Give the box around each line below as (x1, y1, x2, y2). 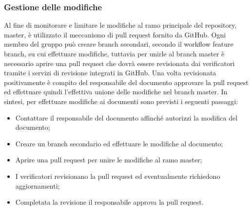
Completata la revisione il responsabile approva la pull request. (15, 197, 204, 207)
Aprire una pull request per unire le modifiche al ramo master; (15, 155, 202, 165)
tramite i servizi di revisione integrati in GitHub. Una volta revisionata (4, 68, 216, 78)
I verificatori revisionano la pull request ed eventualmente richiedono (15, 171, 220, 181)
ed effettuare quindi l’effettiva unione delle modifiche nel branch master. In (4, 87, 228, 97)
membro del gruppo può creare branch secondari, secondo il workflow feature (4, 39, 233, 49)
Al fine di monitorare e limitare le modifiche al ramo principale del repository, (4, 20, 237, 30)
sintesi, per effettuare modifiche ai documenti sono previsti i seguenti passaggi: (4, 96, 238, 106)
